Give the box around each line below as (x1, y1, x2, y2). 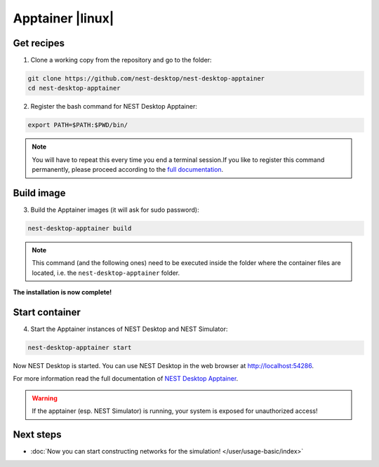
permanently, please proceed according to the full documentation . (32, 165, 224, 174)
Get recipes (13, 37, 65, 49)
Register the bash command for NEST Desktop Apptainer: (30, 102, 198, 111)
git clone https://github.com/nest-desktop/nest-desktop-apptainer (27, 74, 265, 83)
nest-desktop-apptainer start (27, 344, 132, 352)
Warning (32, 393, 58, 402)
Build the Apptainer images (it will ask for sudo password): (30, 205, 199, 214)
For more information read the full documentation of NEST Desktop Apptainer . (13, 374, 239, 383)
